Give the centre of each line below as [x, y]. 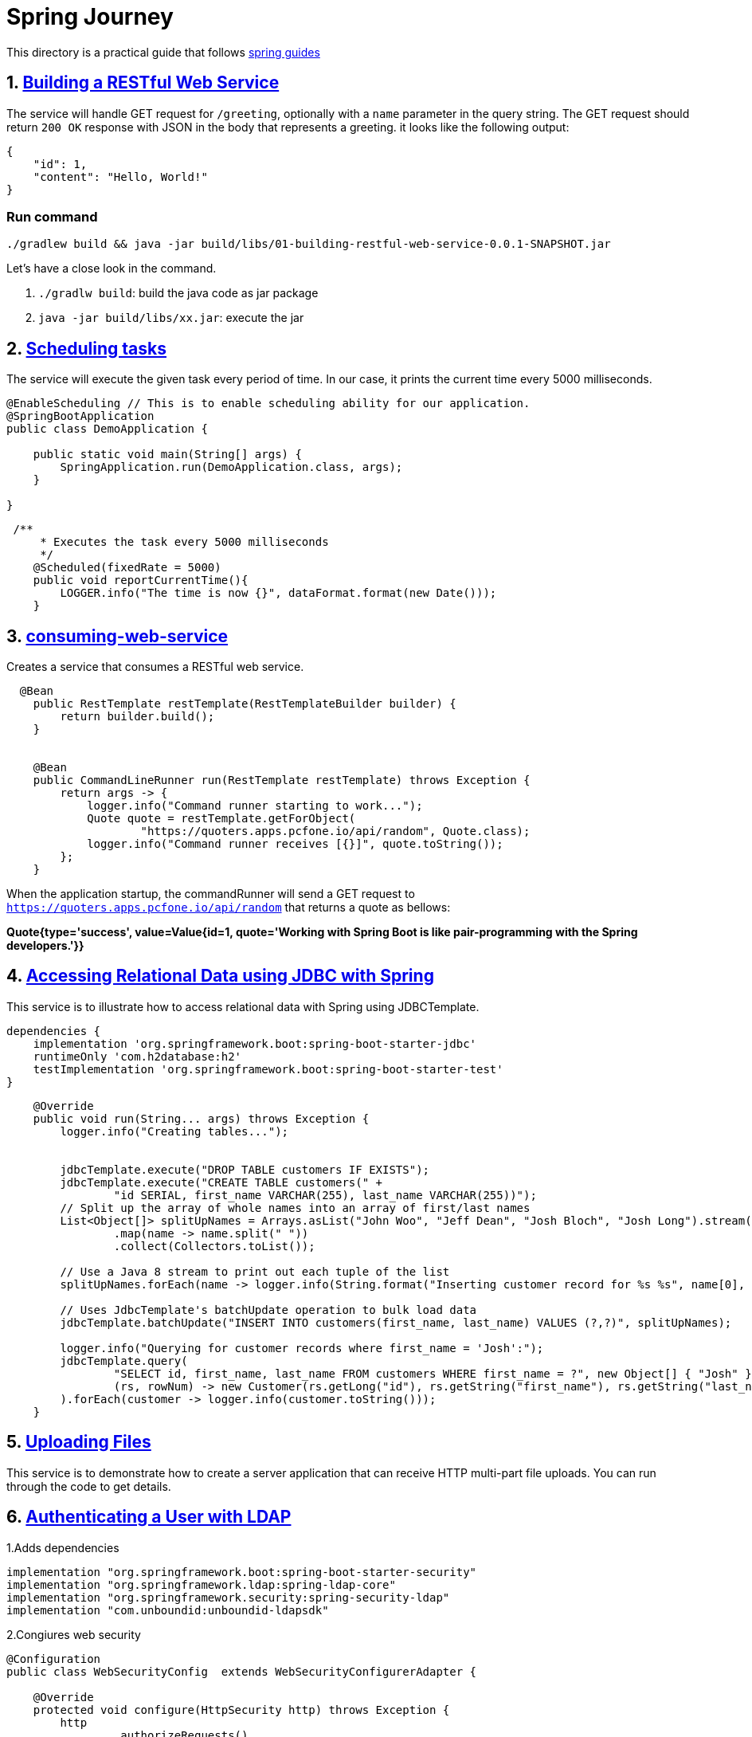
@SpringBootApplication [80, 416]
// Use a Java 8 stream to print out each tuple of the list [255, 1271]
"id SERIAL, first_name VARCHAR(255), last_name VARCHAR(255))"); [325, 1195]
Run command [52, 216]
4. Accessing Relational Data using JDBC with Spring [220, 976]
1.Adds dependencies [63, 1547]
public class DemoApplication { [107, 429]
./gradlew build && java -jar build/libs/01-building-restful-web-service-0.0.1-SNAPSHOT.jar [309, 244]
